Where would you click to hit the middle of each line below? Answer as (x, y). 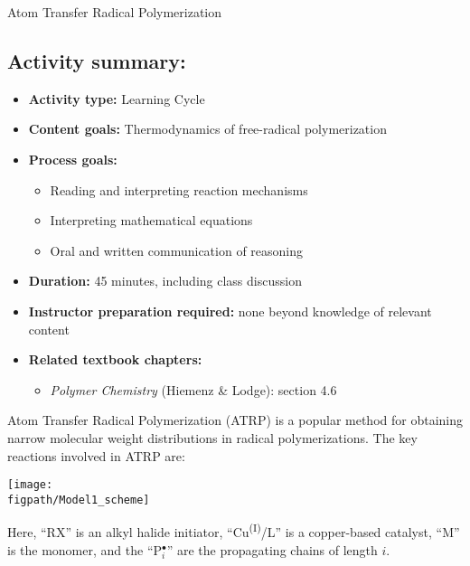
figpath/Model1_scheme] (79, 500)
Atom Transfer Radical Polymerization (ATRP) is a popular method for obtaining (235, 420)
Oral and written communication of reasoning (177, 250)
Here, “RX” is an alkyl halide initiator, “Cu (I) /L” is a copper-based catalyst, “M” (234, 531)
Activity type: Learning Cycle (117, 98)
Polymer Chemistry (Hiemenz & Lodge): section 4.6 (193, 389)
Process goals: (73, 159)
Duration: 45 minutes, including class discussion (165, 281)
